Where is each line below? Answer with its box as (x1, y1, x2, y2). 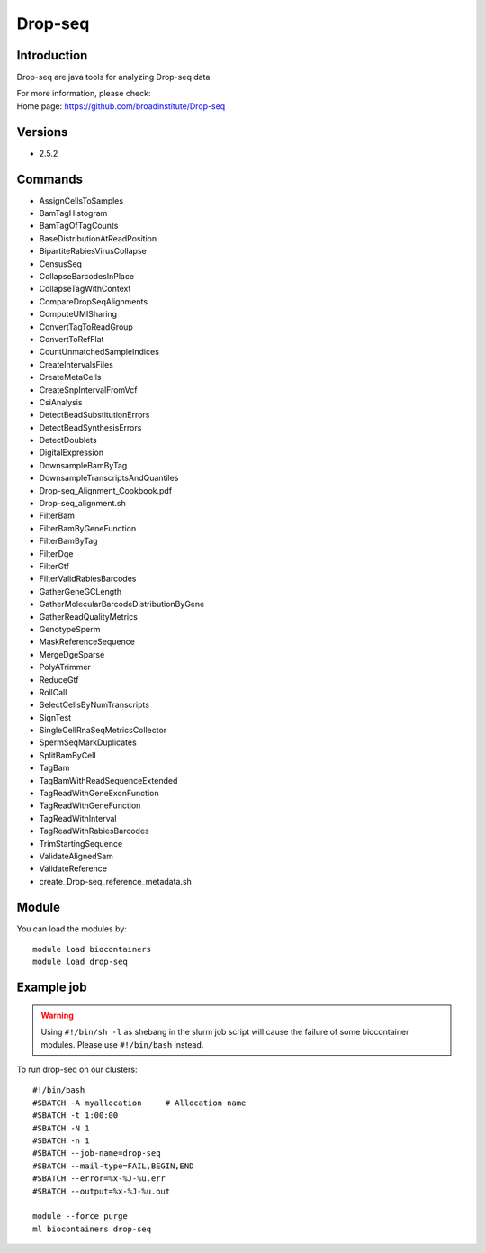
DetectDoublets (39, 435, 98, 446)
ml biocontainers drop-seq (32, 1223, 152, 1234)
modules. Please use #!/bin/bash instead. (40, 1039, 204, 1049)
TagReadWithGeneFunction (39, 800, 141, 811)
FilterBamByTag (39, 536, 98, 547)
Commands (16, 171, 84, 186)
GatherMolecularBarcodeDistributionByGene (39, 599, 205, 610)
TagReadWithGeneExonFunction (39, 788, 159, 799)
